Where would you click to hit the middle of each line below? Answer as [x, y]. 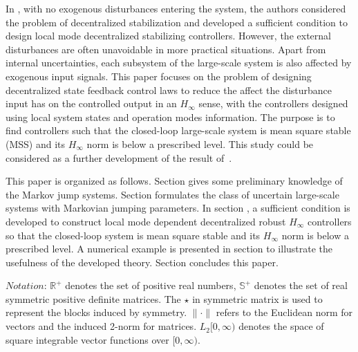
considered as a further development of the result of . [119, 157]
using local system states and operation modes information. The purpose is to [170, 117]
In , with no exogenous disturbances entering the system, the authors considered [176, 8]
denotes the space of [281, 326]
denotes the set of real [301, 285]
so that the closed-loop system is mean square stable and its [133, 235]
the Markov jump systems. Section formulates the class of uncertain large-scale [172, 194]
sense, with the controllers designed [273, 103]
